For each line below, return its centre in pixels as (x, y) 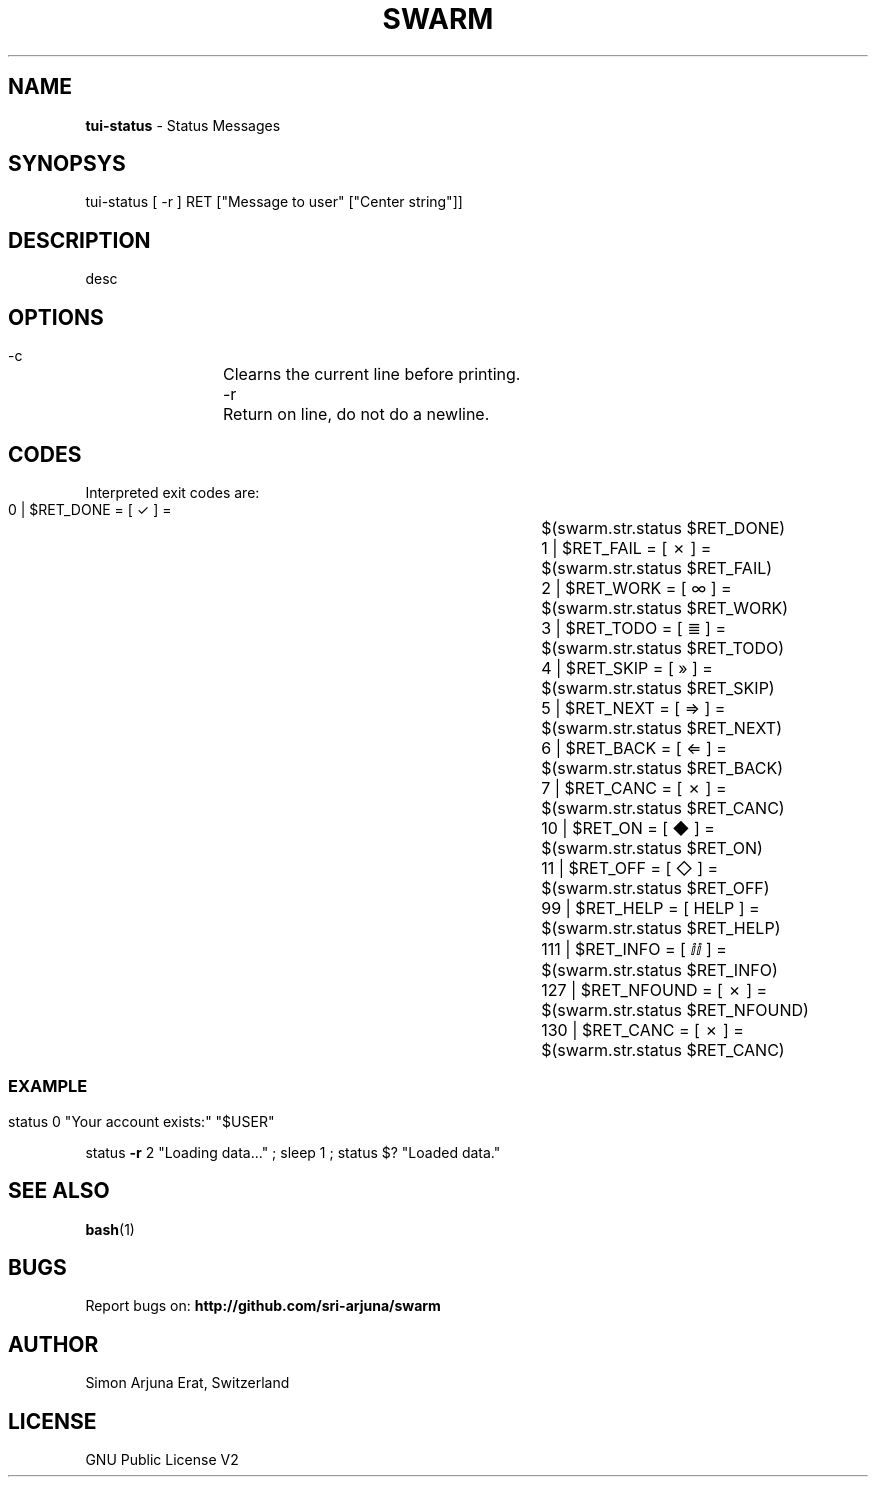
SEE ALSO (59, 1191)
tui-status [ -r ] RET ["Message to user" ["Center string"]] (274, 202)
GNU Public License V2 (162, 1460)
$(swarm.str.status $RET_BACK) (662, 767)
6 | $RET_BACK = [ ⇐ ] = (634, 747)
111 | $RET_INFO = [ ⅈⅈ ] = (634, 948)
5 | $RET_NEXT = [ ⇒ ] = (633, 707)
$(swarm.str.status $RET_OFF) (655, 887)
